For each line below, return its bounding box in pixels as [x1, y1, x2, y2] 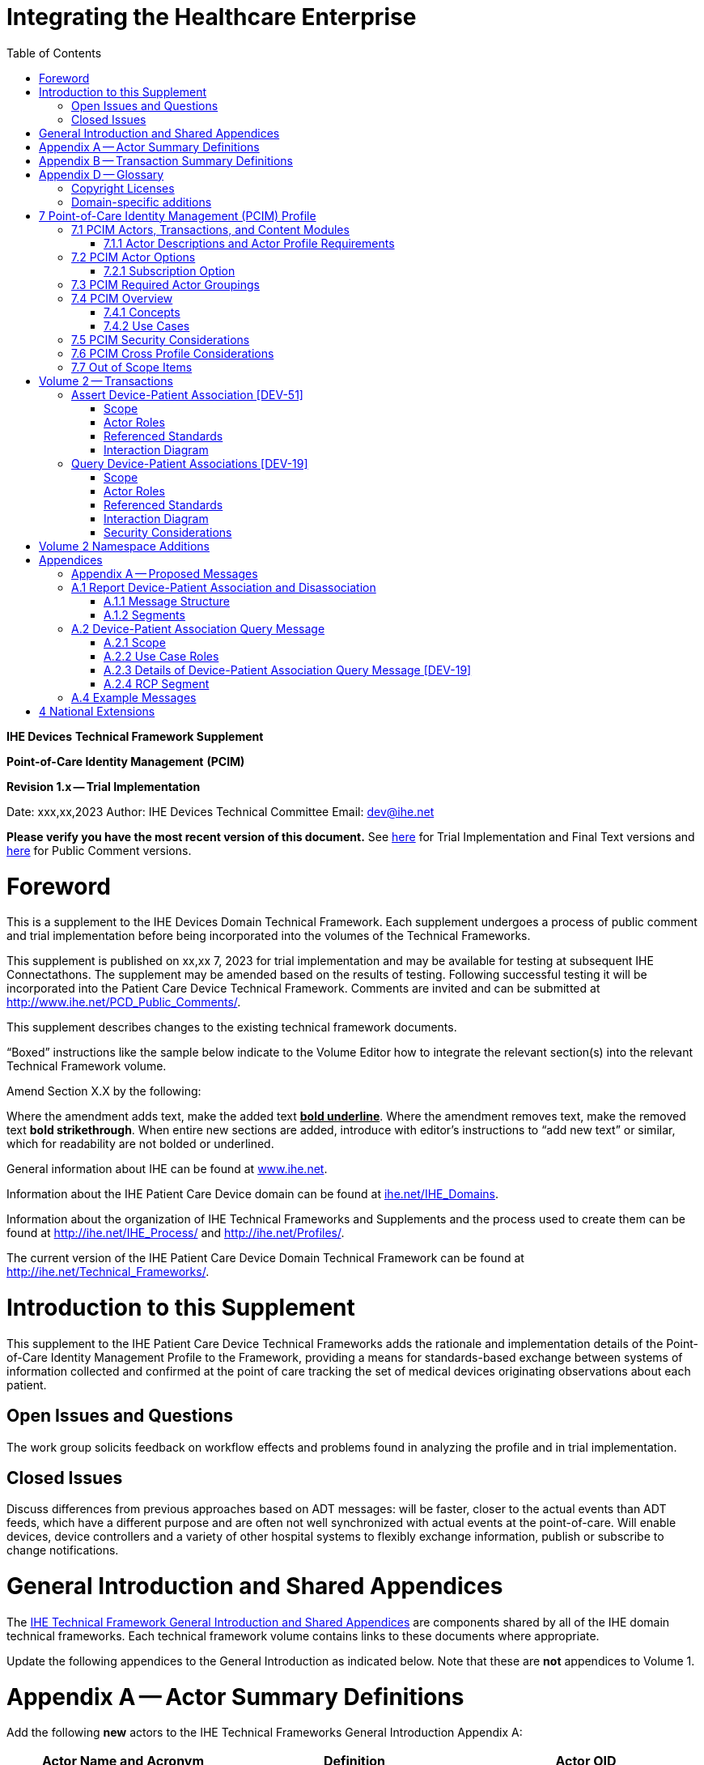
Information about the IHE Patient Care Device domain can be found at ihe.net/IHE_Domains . [6, 1187, 499, 1201]
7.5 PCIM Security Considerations [71, 332, 250, 347]
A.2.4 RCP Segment [104, 676, 210, 691]
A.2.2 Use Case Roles [104, 649, 219, 663]
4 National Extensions [39, 704, 155, 718]
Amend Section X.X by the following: [6, 1084, 201, 1099]
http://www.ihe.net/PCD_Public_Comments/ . [6, 995, 241, 1010]
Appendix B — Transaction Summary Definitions [39, 153, 293, 168]
